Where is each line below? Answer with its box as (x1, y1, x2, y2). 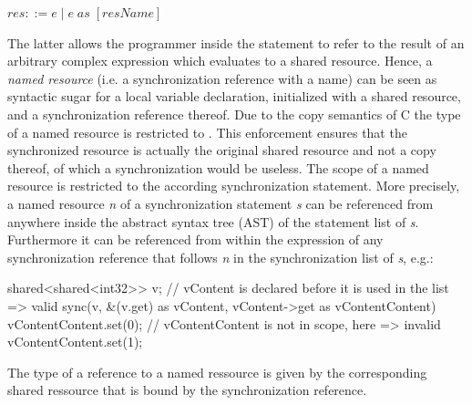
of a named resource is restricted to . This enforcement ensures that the (7, 122, 407, 141)
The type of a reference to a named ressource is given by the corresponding (7, 362, 427, 381)
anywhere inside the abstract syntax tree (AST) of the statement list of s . (7, 212, 419, 231)
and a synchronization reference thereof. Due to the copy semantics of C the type (7, 104, 461, 123)
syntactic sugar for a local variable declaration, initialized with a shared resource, (7, 87, 461, 106)
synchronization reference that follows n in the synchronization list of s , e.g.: (7, 247, 434, 266)
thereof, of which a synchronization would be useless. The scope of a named (7, 158, 429, 177)
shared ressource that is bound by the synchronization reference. (7, 380, 367, 400)
